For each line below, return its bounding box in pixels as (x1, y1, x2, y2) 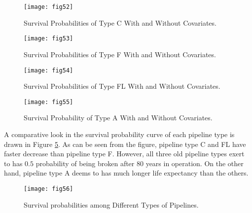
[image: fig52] (24, 3, 73, 10)
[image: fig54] (24, 67, 73, 74)
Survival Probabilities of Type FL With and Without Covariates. (24, 81, 220, 91)
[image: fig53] (24, 35, 73, 42)
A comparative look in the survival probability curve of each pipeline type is (4, 129, 235, 139)
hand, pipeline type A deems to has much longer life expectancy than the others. (4, 168, 249, 178)
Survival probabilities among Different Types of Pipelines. (24, 199, 199, 210)
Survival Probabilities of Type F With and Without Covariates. (24, 49, 216, 59)
